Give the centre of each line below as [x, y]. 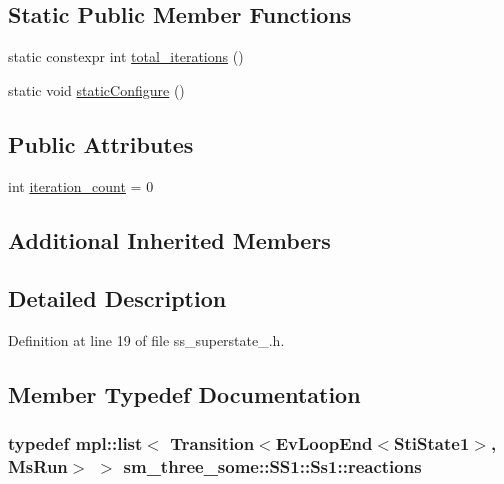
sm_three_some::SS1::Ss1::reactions [272, 466]
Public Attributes [101, 143]
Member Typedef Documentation [184, 394]
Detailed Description [117, 298]
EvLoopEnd [324, 443]
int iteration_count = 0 [81, 185]
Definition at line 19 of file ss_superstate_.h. [146, 340]
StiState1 [432, 443]
